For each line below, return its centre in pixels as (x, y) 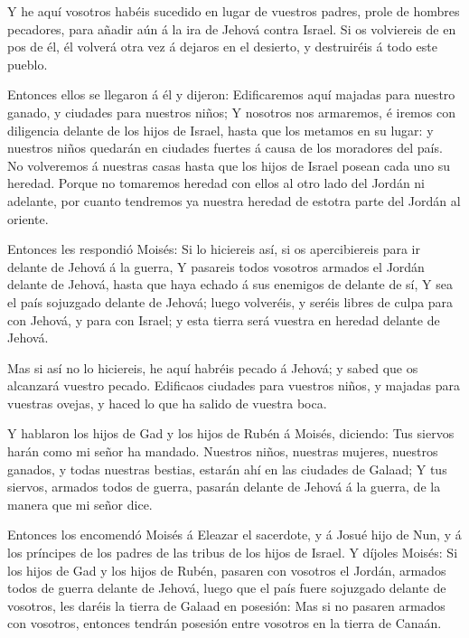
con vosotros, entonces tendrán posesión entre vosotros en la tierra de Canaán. (225, 623)
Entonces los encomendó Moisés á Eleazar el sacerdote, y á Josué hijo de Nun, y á (234, 535)
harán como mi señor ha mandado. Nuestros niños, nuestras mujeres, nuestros (223, 451)
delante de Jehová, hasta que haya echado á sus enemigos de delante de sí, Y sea (230, 284)
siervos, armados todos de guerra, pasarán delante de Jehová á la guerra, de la (224, 487)
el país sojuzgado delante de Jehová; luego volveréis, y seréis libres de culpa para (230, 301)
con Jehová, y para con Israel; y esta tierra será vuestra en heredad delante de (224, 319)
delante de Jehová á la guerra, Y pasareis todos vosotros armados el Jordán (216, 266)
